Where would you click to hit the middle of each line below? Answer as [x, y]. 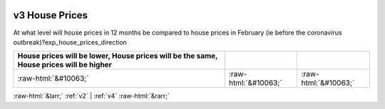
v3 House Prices [51, 15]
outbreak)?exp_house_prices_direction [70, 42]
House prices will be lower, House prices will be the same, [118, 56]
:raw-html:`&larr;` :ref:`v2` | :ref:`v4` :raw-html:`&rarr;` [92, 96]
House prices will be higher [65, 65]
